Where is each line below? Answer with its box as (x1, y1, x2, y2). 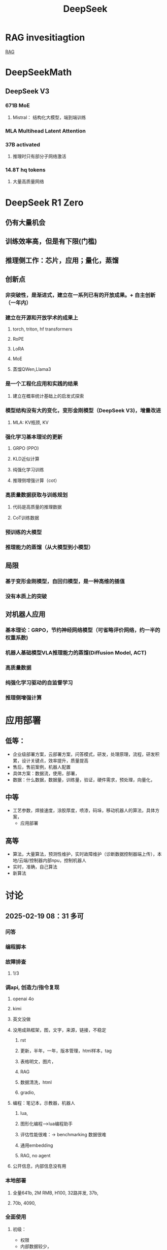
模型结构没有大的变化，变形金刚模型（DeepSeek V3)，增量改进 (5, 406, 161, 414)
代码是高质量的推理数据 (12, 504, 62, 510)
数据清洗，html (20, 1079, 52, 1085)
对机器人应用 (5, 610, 46, 619)
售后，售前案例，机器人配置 (12, 763, 71, 770)
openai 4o (12, 996, 34, 1002)
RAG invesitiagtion (5, 32, 85, 43)
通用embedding (20, 1142, 53, 1149)
